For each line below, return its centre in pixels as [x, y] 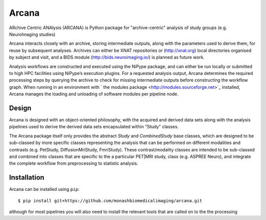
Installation [27, 178]
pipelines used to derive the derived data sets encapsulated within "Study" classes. [94, 127]
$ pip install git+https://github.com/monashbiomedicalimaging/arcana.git [110, 201]
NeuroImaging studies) [32, 34]
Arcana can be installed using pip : [44, 189]
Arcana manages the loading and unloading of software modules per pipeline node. [94, 94]
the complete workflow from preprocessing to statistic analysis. [74, 163]
